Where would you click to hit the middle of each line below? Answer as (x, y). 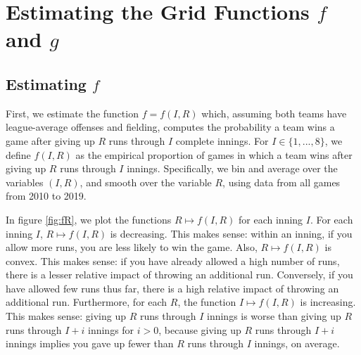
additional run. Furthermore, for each (87, 302)
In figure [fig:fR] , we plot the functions (89, 219)
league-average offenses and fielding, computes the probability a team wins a (170, 127)
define (18, 154)
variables (25, 182)
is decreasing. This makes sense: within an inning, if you (231, 233)
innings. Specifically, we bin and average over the (232, 168)
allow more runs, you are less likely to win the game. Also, (132, 247)
